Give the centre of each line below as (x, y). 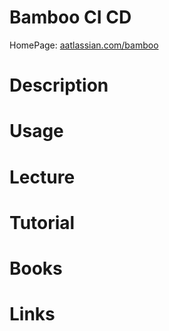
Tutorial (42, 222)
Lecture (42, 177)
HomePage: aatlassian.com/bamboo (84, 45)
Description (59, 85)
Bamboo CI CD (70, 17)
